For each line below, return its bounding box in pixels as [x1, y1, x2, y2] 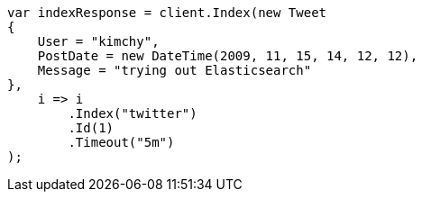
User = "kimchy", [37, 34, 160, 49]
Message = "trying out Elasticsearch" [37, 63, 312, 77]
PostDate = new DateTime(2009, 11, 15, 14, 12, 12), [37, 49, 418, 63]
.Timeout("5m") [68, 135, 175, 149]
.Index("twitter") [68, 106, 197, 121]
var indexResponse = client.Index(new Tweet [7, 5, 327, 20]
